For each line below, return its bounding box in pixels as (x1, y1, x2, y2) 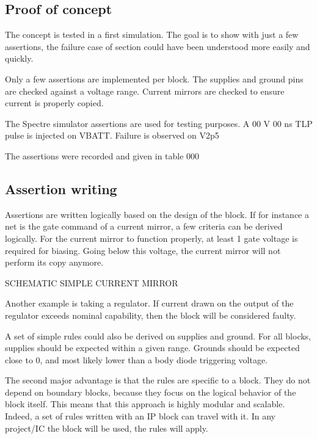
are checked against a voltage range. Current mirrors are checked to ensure (5, 84, 285, 97)
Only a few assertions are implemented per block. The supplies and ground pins (5, 72, 304, 85)
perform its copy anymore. (5, 256, 104, 269)
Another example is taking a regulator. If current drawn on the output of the (5, 297, 294, 310)
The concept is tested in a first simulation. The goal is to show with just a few (5, 28, 299, 41)
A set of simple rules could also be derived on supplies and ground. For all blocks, (5, 329, 312, 342)
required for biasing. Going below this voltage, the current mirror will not (5, 244, 281, 256)
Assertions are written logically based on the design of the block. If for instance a (5, 208, 309, 220)
